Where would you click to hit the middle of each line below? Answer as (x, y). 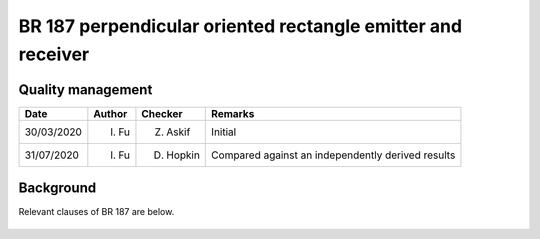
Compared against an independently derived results (333, 155)
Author (110, 113)
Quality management (85, 89)
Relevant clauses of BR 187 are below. (96, 212)
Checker (162, 113)
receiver (54, 54)
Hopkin (183, 155)
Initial (224, 132)
